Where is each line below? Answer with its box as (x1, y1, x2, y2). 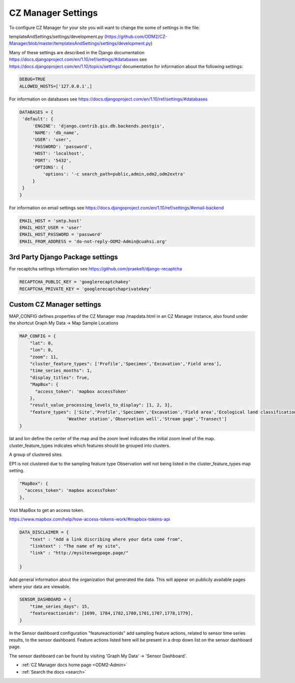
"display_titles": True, (29, 375, 90, 380)
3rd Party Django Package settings (9, 253, 118, 261)
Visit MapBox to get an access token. (9, 507, 85, 513)
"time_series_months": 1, (29, 368, 92, 374)
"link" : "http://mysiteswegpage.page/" (29, 550, 129, 556)
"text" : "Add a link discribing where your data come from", (29, 536, 183, 542)
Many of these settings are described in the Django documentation (9, 49, 145, 55)
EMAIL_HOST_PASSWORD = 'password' (19, 232, 103, 238)
